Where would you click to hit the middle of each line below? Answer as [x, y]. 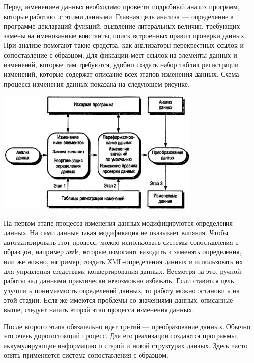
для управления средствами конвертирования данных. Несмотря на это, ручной [123, 271]
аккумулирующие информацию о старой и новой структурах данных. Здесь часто [126, 345]
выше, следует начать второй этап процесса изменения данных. [99, 309]
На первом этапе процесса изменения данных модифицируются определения [119, 223]
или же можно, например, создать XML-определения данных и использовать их [124, 261]
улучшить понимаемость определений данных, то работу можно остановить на [122, 290]
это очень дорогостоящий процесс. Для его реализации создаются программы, [121, 336]
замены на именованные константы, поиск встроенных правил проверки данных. [125, 35]
